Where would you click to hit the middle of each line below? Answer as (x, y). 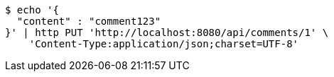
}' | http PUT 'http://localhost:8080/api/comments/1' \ (167, 32)
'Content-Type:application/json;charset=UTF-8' (164, 44)
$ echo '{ (32, 10)
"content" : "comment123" (89, 21)
